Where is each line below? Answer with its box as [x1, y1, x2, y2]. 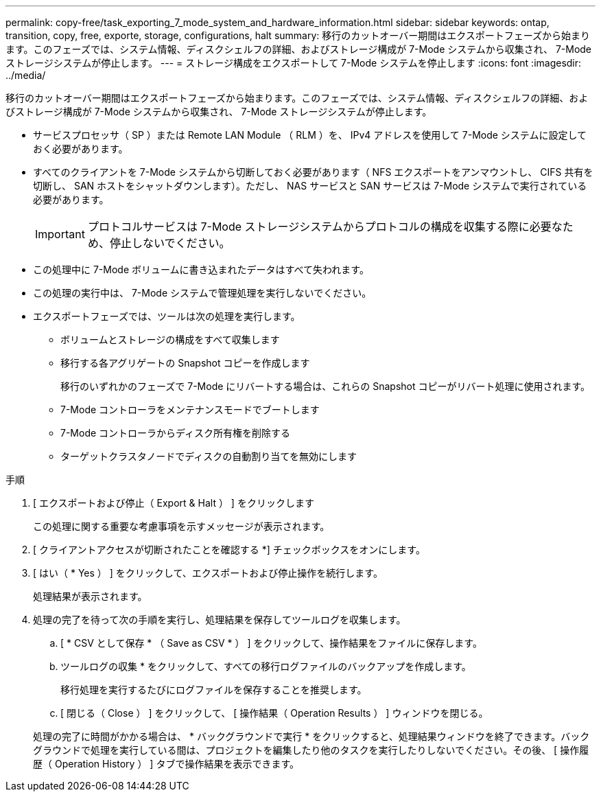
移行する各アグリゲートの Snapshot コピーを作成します [60, 357, 310, 369]
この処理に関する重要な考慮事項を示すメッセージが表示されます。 [33, 520, 330, 532]
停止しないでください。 [109, 236, 231, 250]
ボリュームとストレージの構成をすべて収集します [60, 334, 280, 345]
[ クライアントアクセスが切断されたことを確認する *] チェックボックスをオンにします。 [33, 544, 425, 555]
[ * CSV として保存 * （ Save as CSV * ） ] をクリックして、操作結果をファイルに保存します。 [60, 637, 482, 649]
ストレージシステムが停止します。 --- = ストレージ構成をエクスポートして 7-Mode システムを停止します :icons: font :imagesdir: [5, 57, 582, 69]
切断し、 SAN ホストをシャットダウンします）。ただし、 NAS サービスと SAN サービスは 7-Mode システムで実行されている [33, 180, 587, 192]
